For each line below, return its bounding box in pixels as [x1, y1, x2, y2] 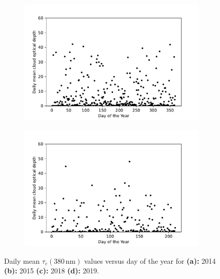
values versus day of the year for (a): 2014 [84, 255, 216, 266]
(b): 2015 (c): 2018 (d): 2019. [4, 265, 99, 276]
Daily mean [4, 255, 40, 266]
